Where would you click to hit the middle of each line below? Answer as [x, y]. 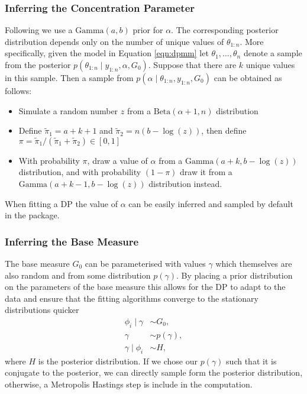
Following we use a [39, 30]
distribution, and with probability [80, 172]
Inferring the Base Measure [72, 241]
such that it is [251, 361]
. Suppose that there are [192, 64]
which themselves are [254, 263]
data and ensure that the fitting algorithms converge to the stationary [132, 298]
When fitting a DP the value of [61, 203]
